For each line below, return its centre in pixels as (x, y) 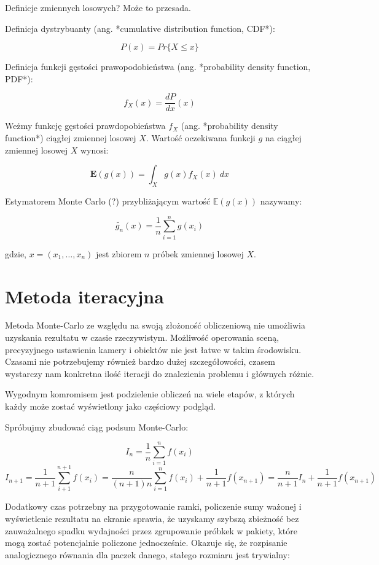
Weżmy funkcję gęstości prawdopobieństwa (85, 126)
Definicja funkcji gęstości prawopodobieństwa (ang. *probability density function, (158, 67)
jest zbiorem (119, 253)
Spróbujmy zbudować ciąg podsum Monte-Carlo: (97, 427)
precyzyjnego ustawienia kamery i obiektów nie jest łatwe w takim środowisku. (153, 349)
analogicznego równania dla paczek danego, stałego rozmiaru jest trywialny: (147, 554)
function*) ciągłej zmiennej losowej (71, 138)
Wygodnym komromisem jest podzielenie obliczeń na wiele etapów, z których (150, 394)
